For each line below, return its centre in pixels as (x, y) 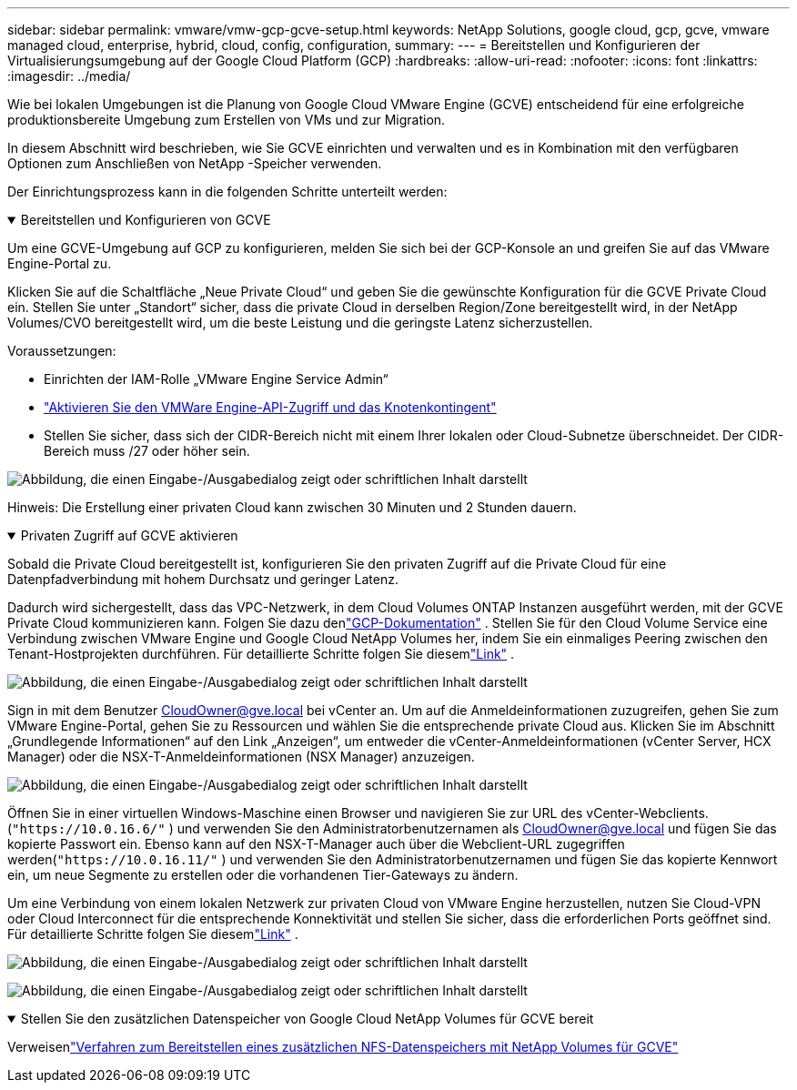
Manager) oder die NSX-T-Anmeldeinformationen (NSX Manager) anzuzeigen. (241, 757)
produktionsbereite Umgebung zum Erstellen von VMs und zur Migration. (227, 120)
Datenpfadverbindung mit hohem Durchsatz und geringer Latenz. (203, 579)
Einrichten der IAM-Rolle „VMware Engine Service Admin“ (216, 379)
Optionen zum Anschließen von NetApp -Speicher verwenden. (195, 163)
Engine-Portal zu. (60, 263)
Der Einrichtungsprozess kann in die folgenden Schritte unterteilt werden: (227, 192)
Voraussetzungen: (62, 351)
